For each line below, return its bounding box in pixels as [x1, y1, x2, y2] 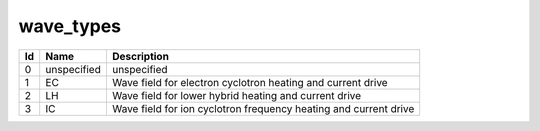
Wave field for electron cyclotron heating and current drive [111, 75, 389, 89]
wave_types [18, 15, 122, 37]
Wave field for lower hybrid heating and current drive [111, 88, 362, 102]
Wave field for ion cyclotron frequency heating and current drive [111, 101, 415, 115]
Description [111, 49, 170, 63]
